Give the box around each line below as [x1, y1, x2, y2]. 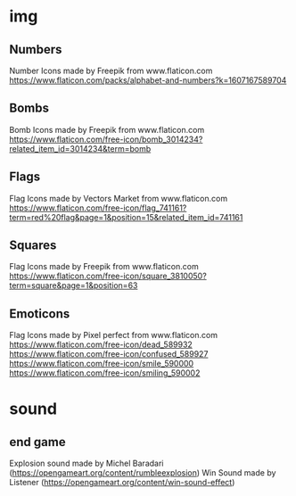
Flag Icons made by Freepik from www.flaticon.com [9, 261, 199, 272]
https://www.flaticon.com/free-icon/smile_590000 [9, 359, 194, 369]
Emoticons [9, 306, 70, 321]
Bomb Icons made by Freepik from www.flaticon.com [9, 124, 205, 135]
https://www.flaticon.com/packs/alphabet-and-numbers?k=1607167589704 [9, 75, 287, 86]
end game [9, 434, 66, 450]
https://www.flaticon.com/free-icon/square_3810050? [9, 270, 207, 282]
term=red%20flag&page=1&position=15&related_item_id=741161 [9, 211, 243, 222]
